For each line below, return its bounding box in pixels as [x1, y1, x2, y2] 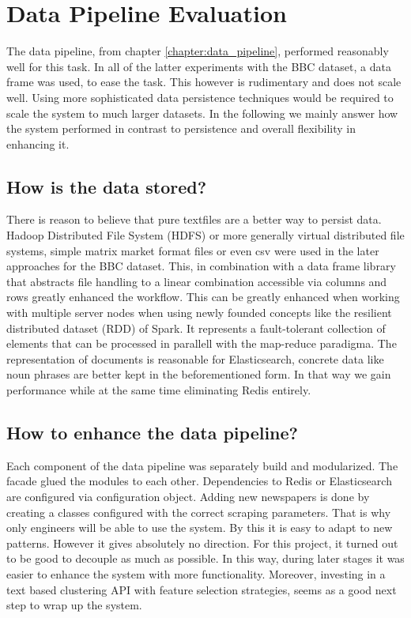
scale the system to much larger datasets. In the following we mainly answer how [6, 104, 398, 121]
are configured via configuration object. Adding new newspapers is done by [6, 488, 370, 504]
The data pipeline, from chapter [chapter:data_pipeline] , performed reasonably [6, 43, 389, 59]
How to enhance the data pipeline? [6, 420, 299, 444]
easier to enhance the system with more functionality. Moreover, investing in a [6, 565, 386, 582]
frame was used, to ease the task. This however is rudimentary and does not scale [6, 73, 402, 90]
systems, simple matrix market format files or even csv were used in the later [6, 242, 379, 258]
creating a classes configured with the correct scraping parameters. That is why [6, 503, 391, 520]
